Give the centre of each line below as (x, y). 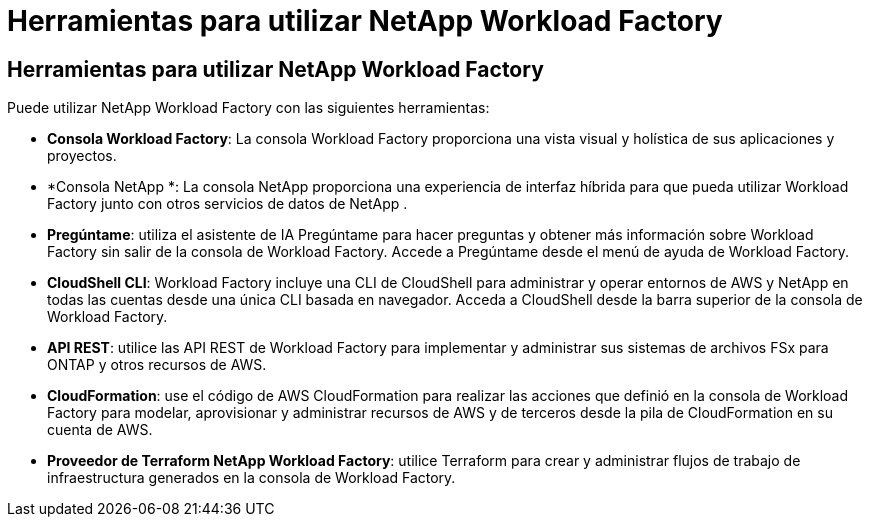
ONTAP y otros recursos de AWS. (157, 365)
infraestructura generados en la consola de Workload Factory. (251, 478)
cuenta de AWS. (100, 430)
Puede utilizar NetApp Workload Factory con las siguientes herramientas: (248, 108)
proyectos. (82, 156)
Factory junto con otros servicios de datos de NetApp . (227, 204)
